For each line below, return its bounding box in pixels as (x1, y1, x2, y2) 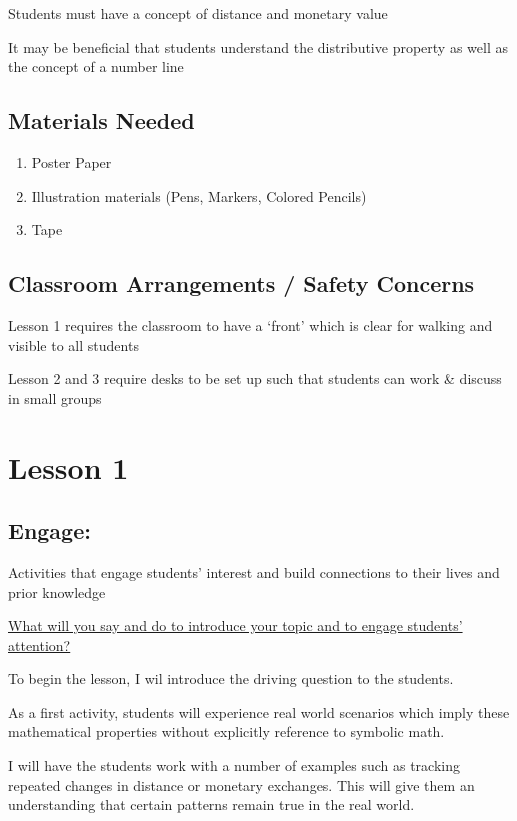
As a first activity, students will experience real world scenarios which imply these (8, 701, 510, 722)
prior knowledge (8, 581, 106, 602)
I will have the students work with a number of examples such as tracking (8, 755, 460, 776)
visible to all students (8, 334, 139, 355)
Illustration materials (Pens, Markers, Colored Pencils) (31, 185, 367, 206)
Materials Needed (8, 105, 195, 136)
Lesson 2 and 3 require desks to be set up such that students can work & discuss (8, 368, 502, 389)
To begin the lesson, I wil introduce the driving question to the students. (8, 668, 454, 689)
